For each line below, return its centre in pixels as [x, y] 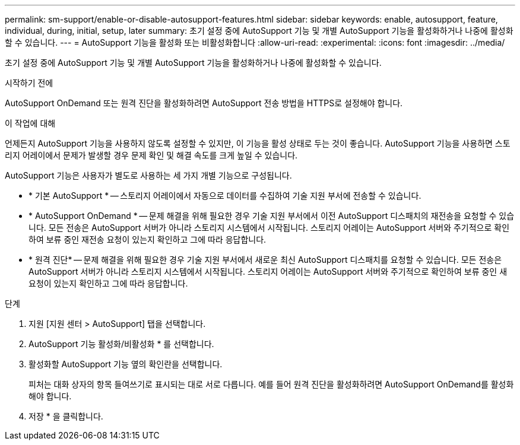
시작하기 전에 [29, 83]
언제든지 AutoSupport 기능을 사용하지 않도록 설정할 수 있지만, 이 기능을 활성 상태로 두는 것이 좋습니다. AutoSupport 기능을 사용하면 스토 [258, 143]
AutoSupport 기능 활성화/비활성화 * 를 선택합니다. [121, 344]
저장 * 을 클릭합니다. [66, 416]
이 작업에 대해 [30, 123]
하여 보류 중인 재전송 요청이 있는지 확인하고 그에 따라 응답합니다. [148, 239]
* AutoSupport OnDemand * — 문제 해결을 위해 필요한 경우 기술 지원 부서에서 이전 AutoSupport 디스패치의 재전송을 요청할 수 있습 [272, 216]
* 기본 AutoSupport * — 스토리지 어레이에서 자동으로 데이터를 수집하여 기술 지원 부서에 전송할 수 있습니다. [225, 196]
